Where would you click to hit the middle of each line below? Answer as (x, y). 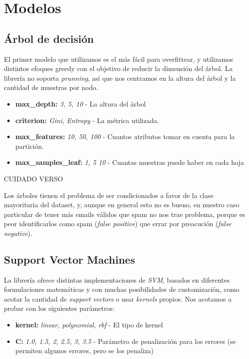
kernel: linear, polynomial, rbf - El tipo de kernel (89, 325)
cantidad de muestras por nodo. (51, 87)
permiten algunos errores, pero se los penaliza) (84, 350)
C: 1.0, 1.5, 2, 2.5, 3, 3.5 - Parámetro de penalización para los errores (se (125, 341)
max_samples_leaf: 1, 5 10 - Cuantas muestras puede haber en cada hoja (130, 162)
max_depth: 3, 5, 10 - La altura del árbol (81, 103)
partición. (30, 146)
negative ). (18, 233)
